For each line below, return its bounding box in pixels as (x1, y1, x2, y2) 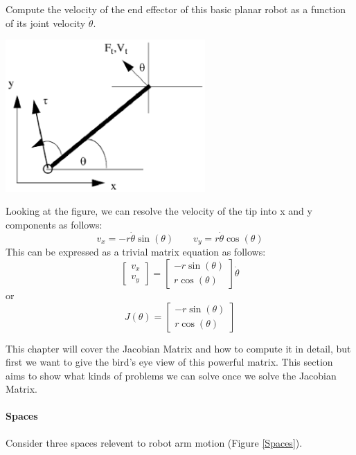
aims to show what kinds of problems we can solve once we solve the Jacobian (6, 368, 337, 382)
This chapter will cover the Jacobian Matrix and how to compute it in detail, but (6, 341, 351, 355)
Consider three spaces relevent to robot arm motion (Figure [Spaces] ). (6, 435, 303, 449)
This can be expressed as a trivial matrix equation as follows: (6, 244, 266, 259)
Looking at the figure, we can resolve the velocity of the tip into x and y (6, 204, 312, 218)
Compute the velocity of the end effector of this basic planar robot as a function (6, 2, 346, 16)
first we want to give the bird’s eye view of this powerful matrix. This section (6, 355, 333, 369)
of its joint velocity (6, 15, 86, 30)
